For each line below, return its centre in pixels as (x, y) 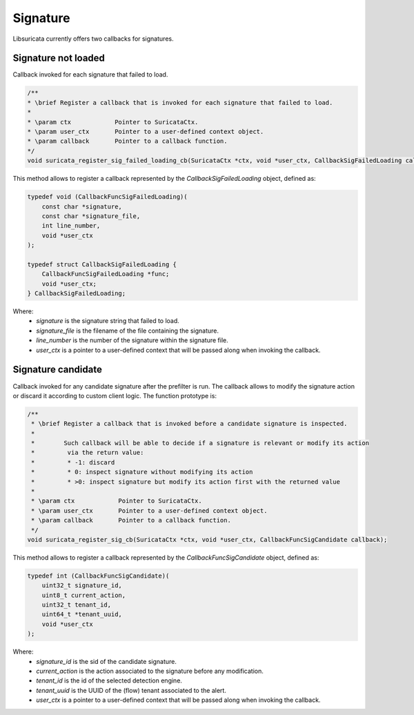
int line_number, (71, 226)
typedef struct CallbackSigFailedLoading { (102, 264)
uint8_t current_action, (84, 595)
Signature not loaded (59, 58)
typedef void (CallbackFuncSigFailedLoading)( (107, 197)
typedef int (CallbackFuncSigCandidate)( (98, 576)
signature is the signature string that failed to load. (108, 321)
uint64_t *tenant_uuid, (82, 615)
